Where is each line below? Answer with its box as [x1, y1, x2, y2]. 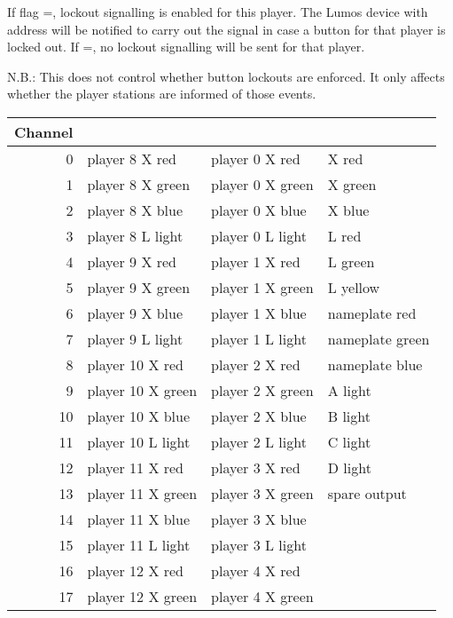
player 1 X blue [211, 302, 307, 323]
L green [327, 250, 375, 272]
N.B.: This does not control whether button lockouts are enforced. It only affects [7, 67, 445, 85]
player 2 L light [211, 431, 307, 452]
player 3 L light [211, 534, 307, 555]
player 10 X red [87, 353, 184, 375]
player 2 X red [211, 353, 301, 375]
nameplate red [327, 302, 417, 323]
